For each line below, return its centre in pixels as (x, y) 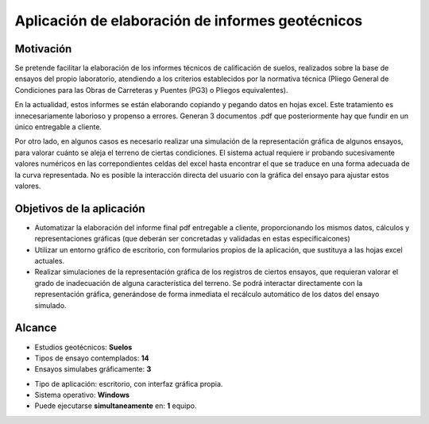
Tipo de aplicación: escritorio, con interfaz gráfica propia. (129, 384)
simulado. (50, 305)
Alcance (36, 328)
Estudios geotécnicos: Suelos (83, 347)
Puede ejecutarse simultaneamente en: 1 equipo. (116, 406)
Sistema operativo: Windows (82, 395)
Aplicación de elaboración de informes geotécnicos (189, 21)
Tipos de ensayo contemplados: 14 (92, 358)
